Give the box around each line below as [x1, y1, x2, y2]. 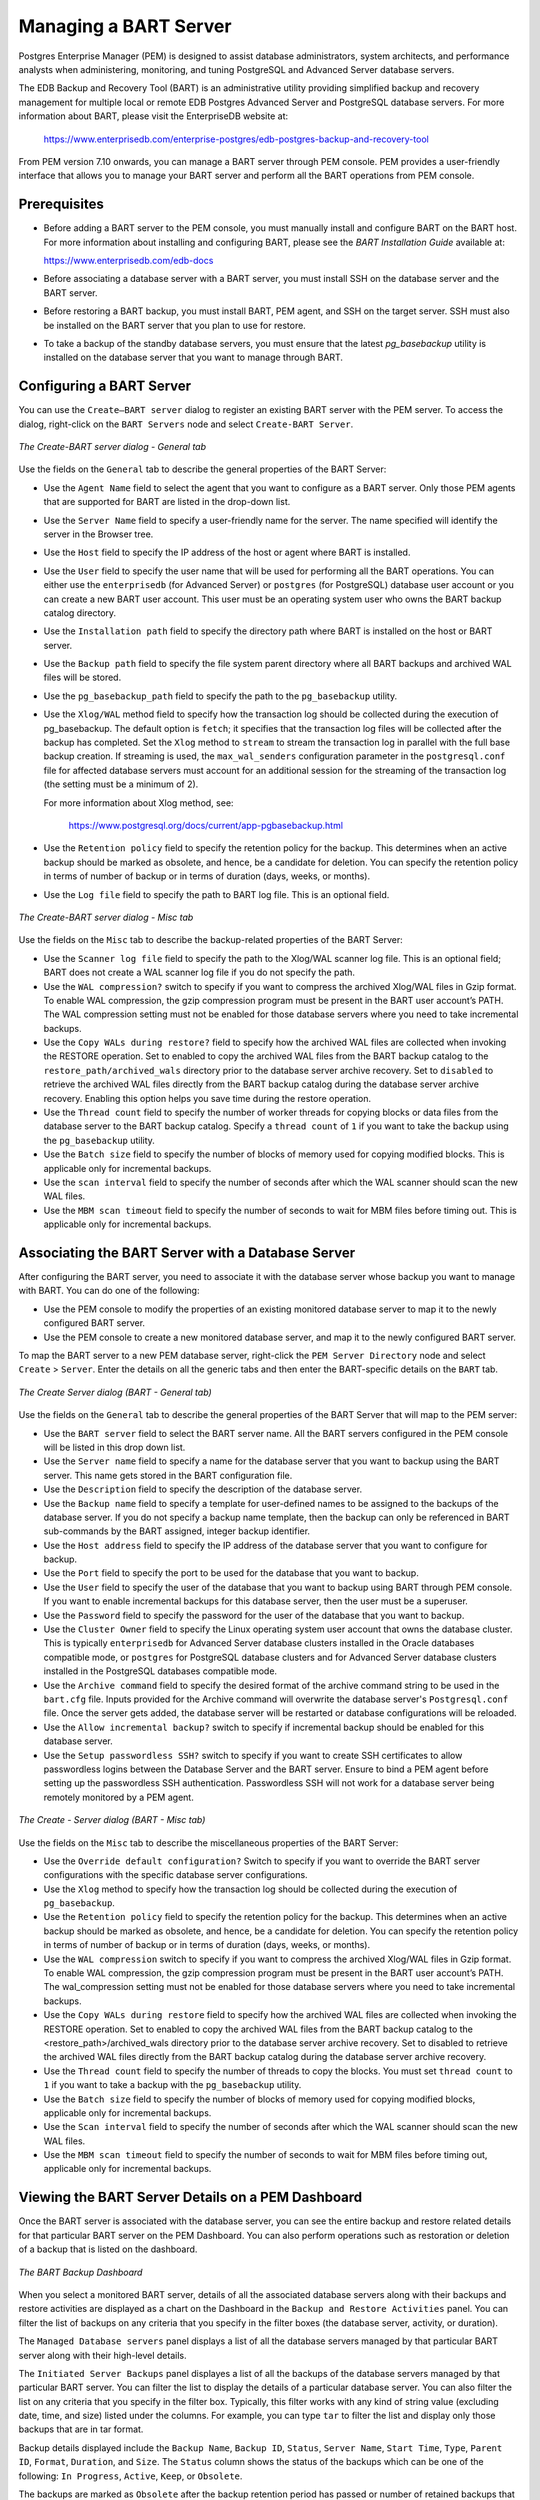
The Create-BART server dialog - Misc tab [18, 911, 194, 923]
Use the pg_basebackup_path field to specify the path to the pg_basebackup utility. [43, 690, 398, 702]
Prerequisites [18, 196, 104, 213]
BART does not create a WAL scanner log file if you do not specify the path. [43, 966, 355, 979]
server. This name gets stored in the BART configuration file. [43, 1469, 293, 1481]
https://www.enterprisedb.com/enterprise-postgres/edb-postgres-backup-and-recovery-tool [43, 133, 429, 145]
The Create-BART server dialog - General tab [18, 441, 207, 452]
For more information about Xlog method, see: [43, 796, 234, 809]
